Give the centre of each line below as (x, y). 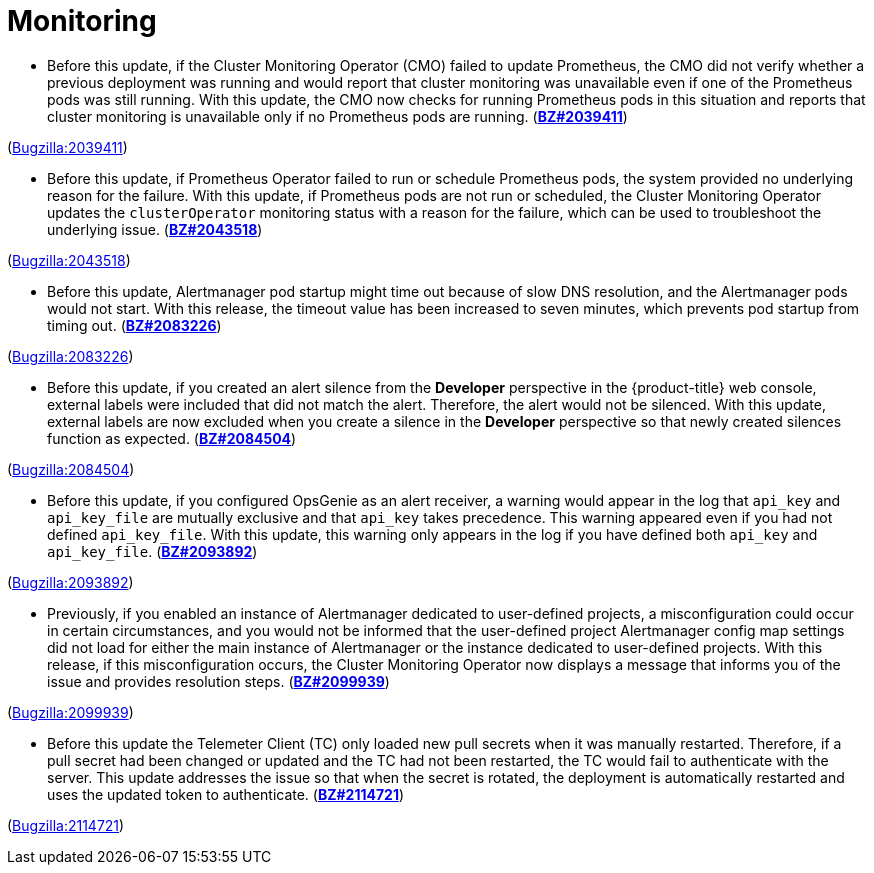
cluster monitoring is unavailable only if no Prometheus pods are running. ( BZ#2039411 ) (337, 116)
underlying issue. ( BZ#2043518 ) (155, 229)
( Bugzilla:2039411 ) (67, 147)
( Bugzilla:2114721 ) (66, 825)
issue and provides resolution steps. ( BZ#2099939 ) (218, 681)
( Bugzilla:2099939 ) (70, 712)
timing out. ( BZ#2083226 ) (134, 325)
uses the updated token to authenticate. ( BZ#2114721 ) (226, 794)
